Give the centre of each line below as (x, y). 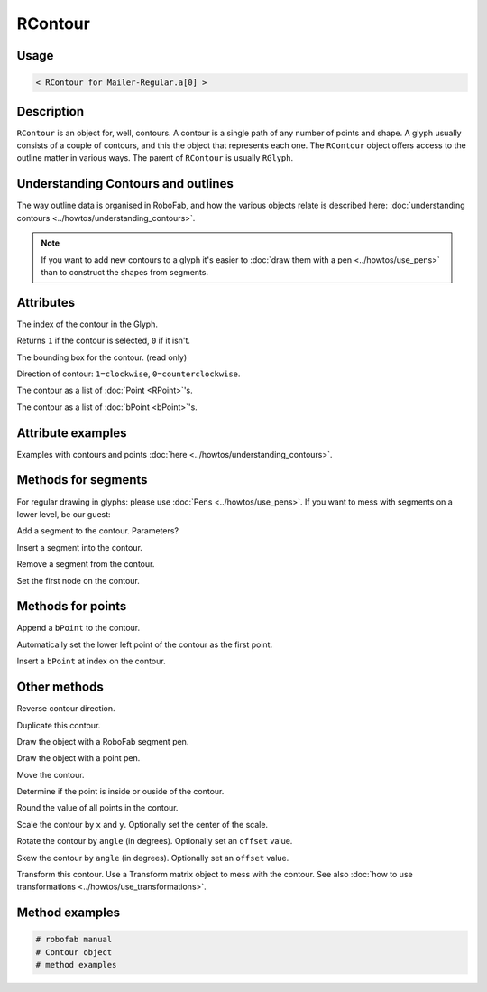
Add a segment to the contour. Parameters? (98, 531)
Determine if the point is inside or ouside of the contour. (120, 792)
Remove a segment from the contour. (86, 564)
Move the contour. (51, 774)
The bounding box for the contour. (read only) (102, 357)
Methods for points (72, 606)
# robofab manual (74, 940)
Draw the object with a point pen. (78, 758)
